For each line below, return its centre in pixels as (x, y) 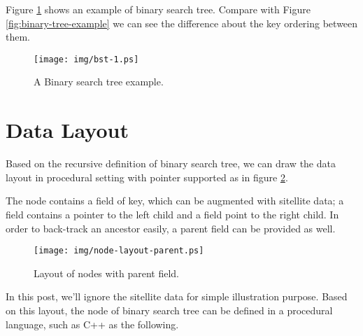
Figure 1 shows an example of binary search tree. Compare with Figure (158, 9)
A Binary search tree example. (99, 82)
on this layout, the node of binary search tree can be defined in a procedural (169, 310)
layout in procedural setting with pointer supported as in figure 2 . (147, 177)
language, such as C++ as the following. (92, 324)
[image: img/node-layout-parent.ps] (119, 251)
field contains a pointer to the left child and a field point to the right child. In (172, 214)
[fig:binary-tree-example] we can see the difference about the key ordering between (182, 23)
